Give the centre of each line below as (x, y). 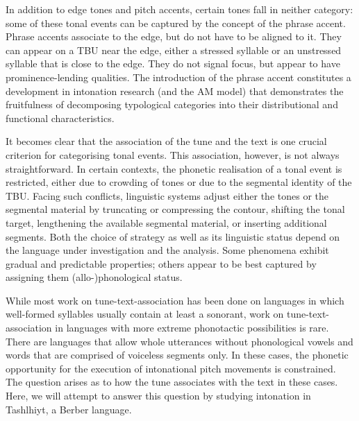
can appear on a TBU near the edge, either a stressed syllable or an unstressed (174, 50)
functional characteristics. (60, 118)
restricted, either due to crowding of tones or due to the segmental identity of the (179, 182)
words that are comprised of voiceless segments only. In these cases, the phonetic (177, 355)
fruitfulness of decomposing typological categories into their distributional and (172, 104)
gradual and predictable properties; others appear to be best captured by (161, 263)
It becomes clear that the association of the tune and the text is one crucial (166, 141)
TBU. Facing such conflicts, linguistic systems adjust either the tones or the (167, 195)
